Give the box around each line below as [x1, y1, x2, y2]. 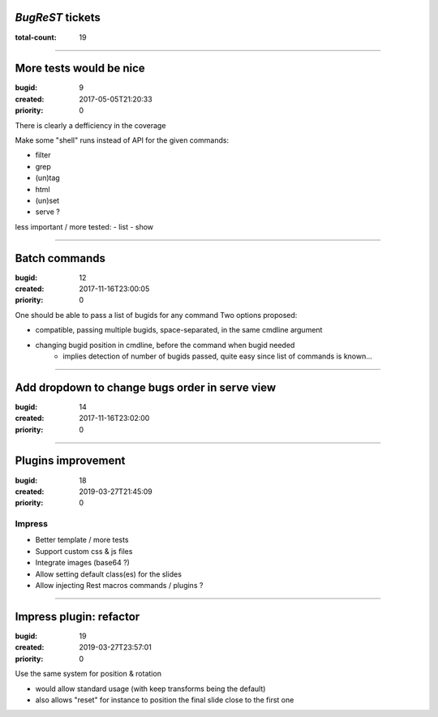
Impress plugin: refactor [15, 609, 140, 624]
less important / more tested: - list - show [15, 221, 154, 231]
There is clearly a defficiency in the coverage [15, 120, 166, 130]
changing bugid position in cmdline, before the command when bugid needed [35, 340, 295, 350]
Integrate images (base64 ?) [35, 558, 130, 568]
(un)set [35, 195, 60, 205]
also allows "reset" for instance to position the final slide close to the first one [35, 694, 294, 705]
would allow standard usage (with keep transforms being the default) [35, 684, 266, 693]
